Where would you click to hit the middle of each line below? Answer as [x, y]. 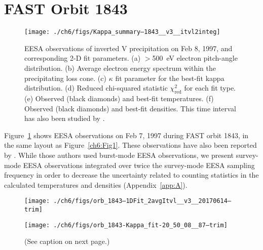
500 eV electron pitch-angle [195, 58]
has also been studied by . [65, 118]
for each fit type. [210, 88]
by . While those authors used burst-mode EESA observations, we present [119, 155]
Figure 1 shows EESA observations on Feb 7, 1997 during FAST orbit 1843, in [126, 135]
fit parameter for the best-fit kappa [170, 78]
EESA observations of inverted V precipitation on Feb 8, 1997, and [128, 48]
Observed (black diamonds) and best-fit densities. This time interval [130, 108]
